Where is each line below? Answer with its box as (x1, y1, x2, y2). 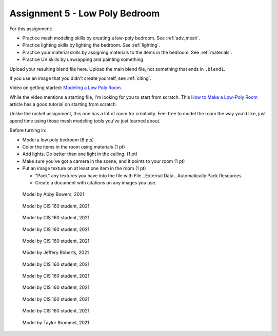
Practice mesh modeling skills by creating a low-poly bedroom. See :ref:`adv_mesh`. (22, 35, 200, 41)
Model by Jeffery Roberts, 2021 (22, 249, 89, 256)
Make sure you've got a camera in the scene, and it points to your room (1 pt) (22, 158, 185, 164)
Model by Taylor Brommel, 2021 (22, 319, 90, 325)
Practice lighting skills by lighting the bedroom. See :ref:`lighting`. (22, 42, 161, 48)
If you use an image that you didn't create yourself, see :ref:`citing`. (9, 75, 152, 81)
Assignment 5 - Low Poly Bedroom (9, 8, 160, 19)
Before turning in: (9, 127, 47, 133)
